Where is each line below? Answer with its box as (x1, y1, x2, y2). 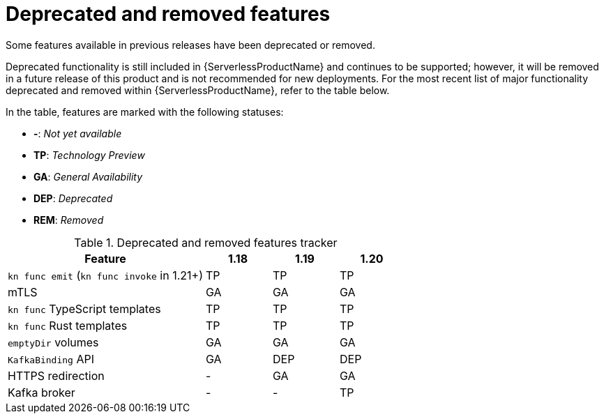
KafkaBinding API (8, 351, 94, 366)
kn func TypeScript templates (8, 301, 161, 316)
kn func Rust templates (8, 318, 128, 333)
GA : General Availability (33, 170, 143, 183)
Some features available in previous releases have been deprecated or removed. (6, 38, 375, 51)
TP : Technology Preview (33, 148, 145, 161)
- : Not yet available (33, 127, 122, 139)
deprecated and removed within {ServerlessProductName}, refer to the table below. (6, 84, 390, 96)
